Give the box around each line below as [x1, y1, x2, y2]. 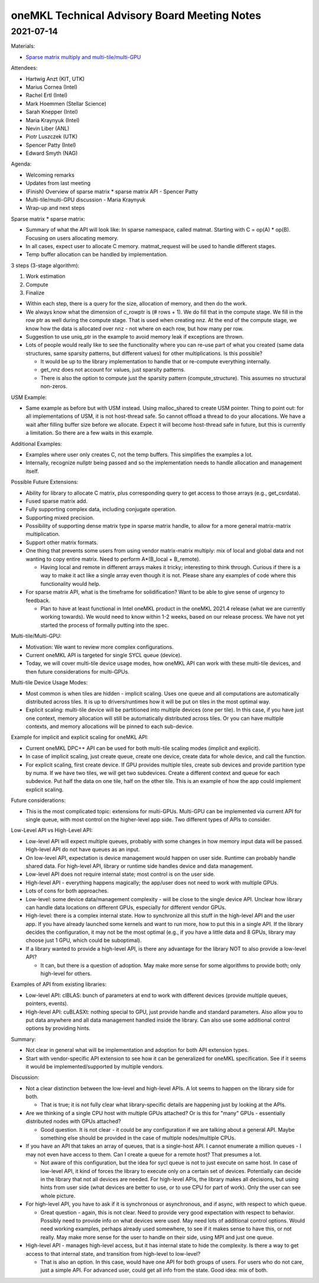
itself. [25, 467, 40, 475]
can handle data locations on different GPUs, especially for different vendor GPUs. [25, 904, 227, 911]
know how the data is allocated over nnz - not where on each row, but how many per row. [25, 325, 244, 332]
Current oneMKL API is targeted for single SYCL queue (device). [25, 651, 182, 658]
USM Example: [11, 394, 47, 401]
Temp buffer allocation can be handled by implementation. [25, 251, 168, 258]
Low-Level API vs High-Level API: [11, 827, 93, 834]
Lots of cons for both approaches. [25, 887, 109, 895]
